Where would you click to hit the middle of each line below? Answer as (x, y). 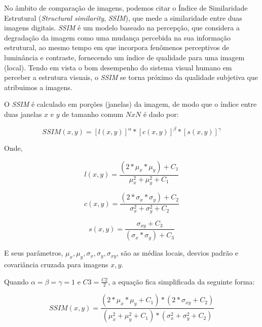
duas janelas (23, 114)
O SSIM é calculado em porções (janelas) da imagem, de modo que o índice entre (130, 104)
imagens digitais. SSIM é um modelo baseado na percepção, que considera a (122, 28)
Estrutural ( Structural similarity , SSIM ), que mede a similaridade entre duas (123, 17)
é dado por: (161, 114)
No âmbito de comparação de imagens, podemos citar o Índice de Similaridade (126, 8)
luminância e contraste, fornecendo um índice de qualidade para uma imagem (124, 57)
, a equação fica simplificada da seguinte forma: (181, 281)
